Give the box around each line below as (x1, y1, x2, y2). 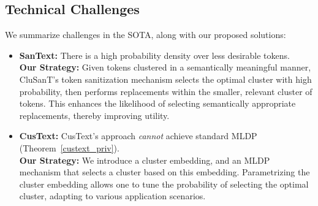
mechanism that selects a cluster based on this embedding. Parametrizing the (19, 166, 310, 178)
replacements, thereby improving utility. (19, 109, 170, 121)
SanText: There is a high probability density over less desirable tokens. (19, 48, 290, 61)
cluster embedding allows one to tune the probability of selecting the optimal (19, 177, 309, 190)
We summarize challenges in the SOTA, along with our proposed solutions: (5, 28, 286, 41)
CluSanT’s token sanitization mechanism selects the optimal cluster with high (19, 72, 312, 85)
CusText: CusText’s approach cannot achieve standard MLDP (19, 129, 257, 142)
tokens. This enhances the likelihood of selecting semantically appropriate (19, 97, 296, 110)
